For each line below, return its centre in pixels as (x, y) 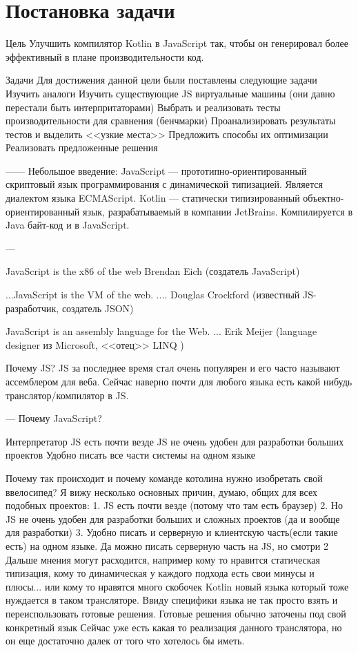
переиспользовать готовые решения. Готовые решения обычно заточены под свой (176, 613)
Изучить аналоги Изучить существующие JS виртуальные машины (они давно (170, 93)
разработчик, (32, 308)
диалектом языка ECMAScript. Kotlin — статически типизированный (153, 198)
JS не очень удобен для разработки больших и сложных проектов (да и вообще (173, 518)
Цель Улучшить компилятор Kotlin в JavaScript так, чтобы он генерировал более (177, 43)
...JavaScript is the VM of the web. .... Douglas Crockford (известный (153, 295)
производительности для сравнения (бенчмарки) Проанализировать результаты (171, 121)
